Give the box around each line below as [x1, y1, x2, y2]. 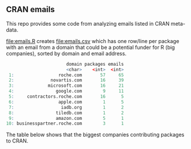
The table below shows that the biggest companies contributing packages [6, 131, 185, 139]
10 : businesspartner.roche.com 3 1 [6, 120, 124, 127]
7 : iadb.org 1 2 [8, 104, 124, 110]
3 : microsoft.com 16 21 [8, 83, 124, 89]
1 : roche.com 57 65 [8, 72, 124, 78]
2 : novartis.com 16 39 [8, 77, 124, 83]
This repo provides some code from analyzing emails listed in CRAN [6, 20, 170, 27]
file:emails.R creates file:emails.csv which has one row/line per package [6, 37, 179, 44]
